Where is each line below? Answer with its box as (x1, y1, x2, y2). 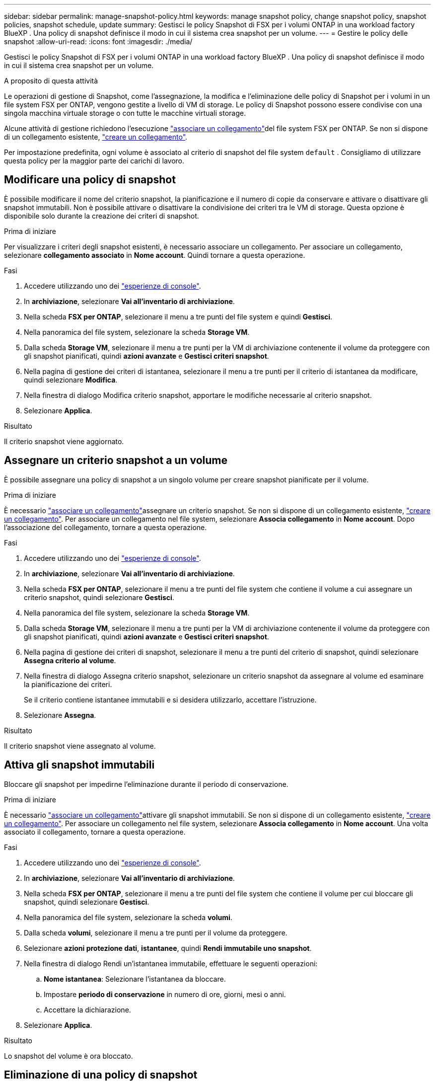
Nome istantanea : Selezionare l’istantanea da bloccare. (44, 974, 226, 983)
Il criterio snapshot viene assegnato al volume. (4, 741, 156, 750)
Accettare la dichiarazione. (44, 1005, 131, 1014)
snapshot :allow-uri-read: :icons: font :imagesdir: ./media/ (4, 37, 193, 46)
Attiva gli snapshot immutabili (4, 759, 155, 772)
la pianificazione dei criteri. (24, 680, 112, 689)
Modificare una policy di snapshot (4, 173, 176, 186)
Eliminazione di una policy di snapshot (4, 1068, 198, 1081)
